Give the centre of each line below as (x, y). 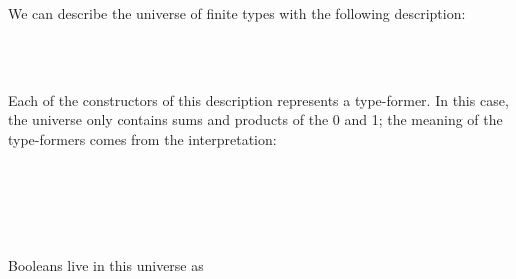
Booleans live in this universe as (106, 264)
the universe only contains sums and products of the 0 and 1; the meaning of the (255, 119)
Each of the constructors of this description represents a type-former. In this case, (258, 99)
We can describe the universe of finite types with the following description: (237, 13)
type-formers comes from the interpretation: (142, 138)
